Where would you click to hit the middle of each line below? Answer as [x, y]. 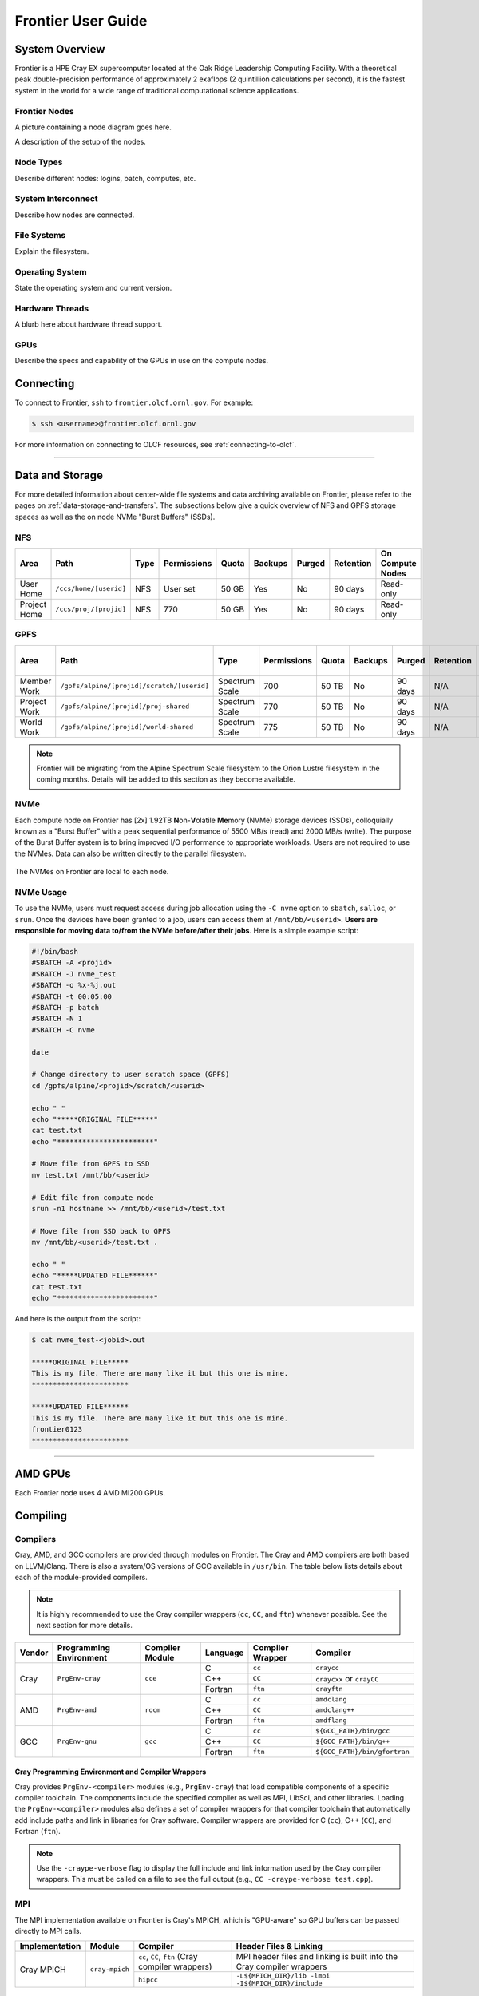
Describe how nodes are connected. [75, 215]
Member [36, 681]
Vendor [34, 1653]
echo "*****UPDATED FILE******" [95, 1276]
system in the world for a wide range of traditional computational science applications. [157, 90]
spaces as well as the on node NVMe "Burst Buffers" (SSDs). [115, 517]
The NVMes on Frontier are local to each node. [92, 872]
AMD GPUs [43, 1474]
